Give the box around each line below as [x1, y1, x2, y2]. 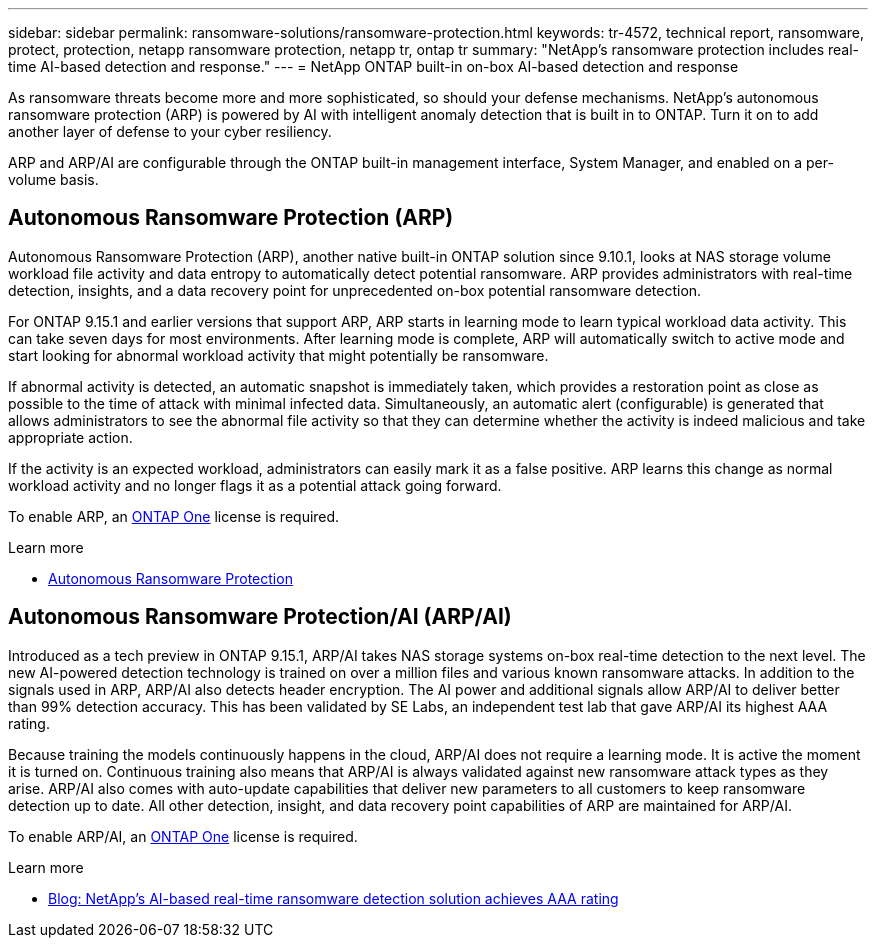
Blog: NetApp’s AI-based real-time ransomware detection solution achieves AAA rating [48, 889, 619, 907]
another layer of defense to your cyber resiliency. [8, 123, 332, 140]
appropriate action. [8, 428, 133, 446]
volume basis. [8, 171, 99, 188]
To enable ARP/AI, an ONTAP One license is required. [8, 827, 358, 845]
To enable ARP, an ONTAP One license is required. [8, 507, 340, 525]
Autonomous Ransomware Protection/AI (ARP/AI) [8, 604, 512, 630]
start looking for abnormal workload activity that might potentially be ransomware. [8, 346, 549, 364]
